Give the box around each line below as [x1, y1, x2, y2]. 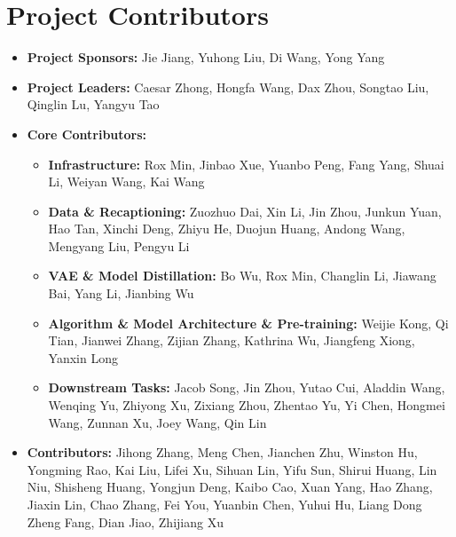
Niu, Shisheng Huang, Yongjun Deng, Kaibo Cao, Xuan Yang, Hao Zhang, [27, 478, 433, 496]
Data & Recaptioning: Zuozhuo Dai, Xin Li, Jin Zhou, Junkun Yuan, [48, 201, 442, 220]
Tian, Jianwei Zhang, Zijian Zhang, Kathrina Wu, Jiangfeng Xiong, [48, 331, 415, 350]
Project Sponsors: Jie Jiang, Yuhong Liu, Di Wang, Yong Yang [27, 48, 385, 67]
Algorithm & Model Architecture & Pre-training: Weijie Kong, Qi [48, 313, 449, 332]
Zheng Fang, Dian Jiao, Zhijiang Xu [27, 512, 224, 531]
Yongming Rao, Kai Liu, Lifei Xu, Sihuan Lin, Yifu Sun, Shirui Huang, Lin [27, 460, 437, 478]
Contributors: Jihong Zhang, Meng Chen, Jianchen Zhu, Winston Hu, [27, 443, 418, 462]
